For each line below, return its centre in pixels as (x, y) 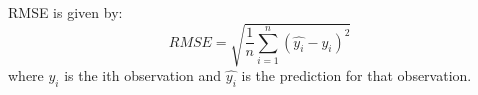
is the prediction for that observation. (356, 75)
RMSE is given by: (65, 12)
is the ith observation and (143, 75)
